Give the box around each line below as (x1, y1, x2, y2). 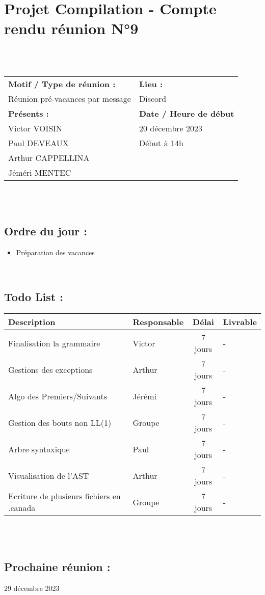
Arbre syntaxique (8, 443, 70, 455)
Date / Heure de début (139, 107, 234, 119)
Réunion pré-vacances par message (8, 92, 131, 104)
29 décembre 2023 (4, 582, 60, 593)
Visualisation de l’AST (8, 469, 89, 481)
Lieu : (139, 77, 163, 90)
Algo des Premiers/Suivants (8, 390, 107, 402)
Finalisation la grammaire (8, 337, 100, 349)
